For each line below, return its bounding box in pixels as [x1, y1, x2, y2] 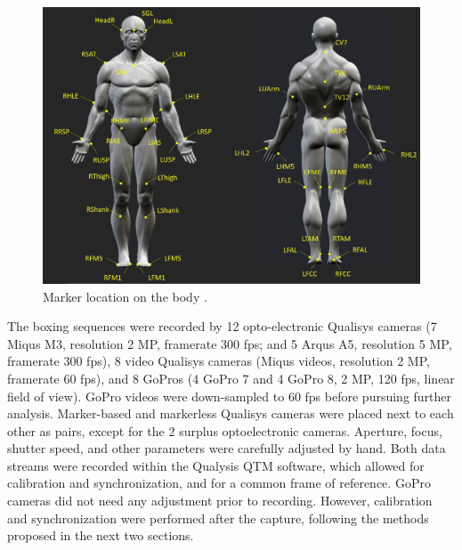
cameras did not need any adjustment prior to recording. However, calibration [7, 491, 433, 510]
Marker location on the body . [43, 287, 207, 305]
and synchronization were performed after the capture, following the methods [7, 508, 429, 527]
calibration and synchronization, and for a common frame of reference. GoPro [7, 473, 431, 492]
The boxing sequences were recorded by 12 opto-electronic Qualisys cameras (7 [7, 317, 437, 336]
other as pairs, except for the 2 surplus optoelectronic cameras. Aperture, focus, [7, 421, 442, 440]
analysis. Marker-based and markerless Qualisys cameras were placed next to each [7, 404, 454, 423]
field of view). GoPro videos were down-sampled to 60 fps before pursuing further [7, 386, 452, 405]
